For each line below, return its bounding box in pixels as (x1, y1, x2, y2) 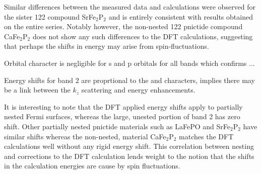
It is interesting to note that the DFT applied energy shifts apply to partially (4, 101, 243, 112)
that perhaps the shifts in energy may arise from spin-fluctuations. (4, 41, 209, 51)
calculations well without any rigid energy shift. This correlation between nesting (4, 141, 254, 151)
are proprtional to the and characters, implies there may (81, 74, 255, 85)
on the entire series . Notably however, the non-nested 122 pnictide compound (4, 21, 243, 32)
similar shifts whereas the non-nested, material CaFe (4, 131, 166, 141)
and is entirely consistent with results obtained (108, 11, 253, 22)
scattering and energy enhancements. (81, 84, 195, 95)
